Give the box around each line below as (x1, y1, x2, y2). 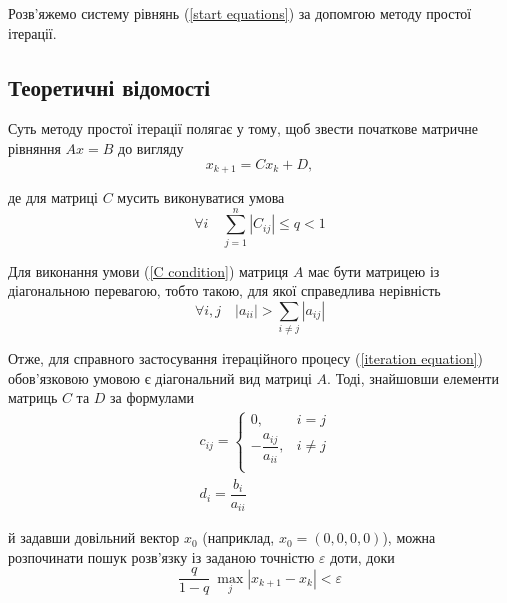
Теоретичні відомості (8, 71, 211, 102)
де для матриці (8, 187, 98, 208)
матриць (8, 387, 58, 408)
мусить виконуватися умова (117, 187, 285, 208)
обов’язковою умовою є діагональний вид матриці (8, 367, 312, 388)
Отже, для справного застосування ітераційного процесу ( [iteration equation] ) (8, 348, 484, 369)
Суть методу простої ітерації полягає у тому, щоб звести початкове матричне (8, 118, 479, 139)
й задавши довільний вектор (8, 527, 180, 548)
